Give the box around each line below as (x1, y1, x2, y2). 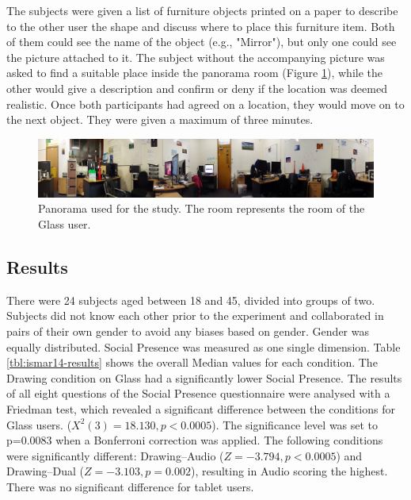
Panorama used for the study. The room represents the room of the (38, 200, 365, 217)
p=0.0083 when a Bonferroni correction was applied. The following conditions (6, 432, 383, 448)
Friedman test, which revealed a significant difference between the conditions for (6, 401, 395, 417)
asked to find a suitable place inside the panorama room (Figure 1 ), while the (6, 64, 382, 81)
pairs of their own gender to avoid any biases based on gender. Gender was (6, 323, 369, 340)
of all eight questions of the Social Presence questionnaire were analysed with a (6, 385, 390, 402)
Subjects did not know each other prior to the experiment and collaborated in (6, 307, 384, 324)
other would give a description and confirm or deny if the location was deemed (6, 79, 387, 96)
